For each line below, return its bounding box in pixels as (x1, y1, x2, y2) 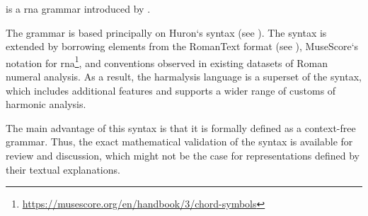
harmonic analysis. (6, 97, 86, 112)
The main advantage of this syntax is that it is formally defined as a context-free (6, 120, 356, 135)
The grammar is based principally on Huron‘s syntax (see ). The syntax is (6, 25, 327, 40)
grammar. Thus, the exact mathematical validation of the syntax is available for (6, 134, 353, 149)
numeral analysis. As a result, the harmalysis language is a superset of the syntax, (6, 69, 362, 84)
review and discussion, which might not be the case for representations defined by (6, 148, 360, 162)
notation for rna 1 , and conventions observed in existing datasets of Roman (6, 53, 328, 70)
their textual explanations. (6, 162, 120, 176)
